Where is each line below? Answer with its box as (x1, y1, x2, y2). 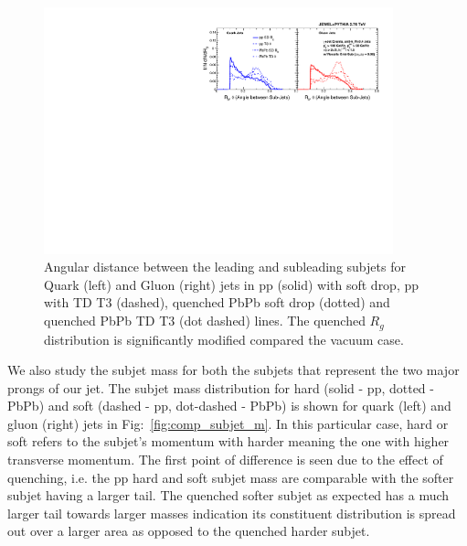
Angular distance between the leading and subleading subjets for (44, 257, 406, 276)
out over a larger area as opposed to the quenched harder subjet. (7, 521, 370, 541)
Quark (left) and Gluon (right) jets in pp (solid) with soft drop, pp (44, 274, 419, 294)
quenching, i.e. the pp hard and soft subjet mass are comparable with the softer (7, 467, 454, 487)
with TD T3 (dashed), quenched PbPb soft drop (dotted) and (44, 293, 390, 312)
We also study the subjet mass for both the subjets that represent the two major (7, 360, 460, 380)
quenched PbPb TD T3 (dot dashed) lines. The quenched (44, 311, 366, 330)
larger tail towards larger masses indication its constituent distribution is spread (7, 503, 456, 522)
